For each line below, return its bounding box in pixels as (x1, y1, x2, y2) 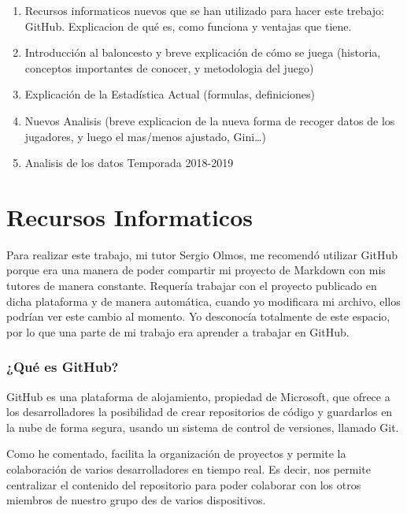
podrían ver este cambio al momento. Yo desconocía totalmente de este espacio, (6, 308, 390, 325)
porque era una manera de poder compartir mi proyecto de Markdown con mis (6, 262, 386, 278)
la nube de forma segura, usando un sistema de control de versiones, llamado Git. (6, 418, 399, 435)
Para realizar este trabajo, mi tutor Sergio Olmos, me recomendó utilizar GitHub (6, 246, 398, 262)
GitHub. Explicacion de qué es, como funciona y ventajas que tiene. (24, 17, 352, 34)
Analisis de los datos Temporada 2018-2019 (24, 154, 234, 171)
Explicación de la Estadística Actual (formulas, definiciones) (24, 86, 316, 102)
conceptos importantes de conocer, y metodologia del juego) (24, 59, 314, 76)
